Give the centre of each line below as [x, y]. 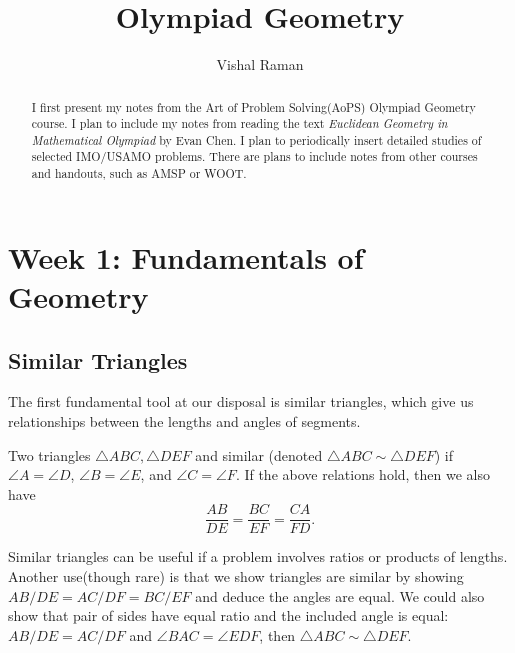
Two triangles [49, 454]
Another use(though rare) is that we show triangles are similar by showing [236, 576]
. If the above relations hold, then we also [363, 474]
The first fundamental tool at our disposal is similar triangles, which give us [241, 401]
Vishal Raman [260, 64]
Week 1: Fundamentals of [186, 256]
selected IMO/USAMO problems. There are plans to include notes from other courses [254, 156]
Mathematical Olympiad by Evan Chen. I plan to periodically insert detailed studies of [256, 139]
